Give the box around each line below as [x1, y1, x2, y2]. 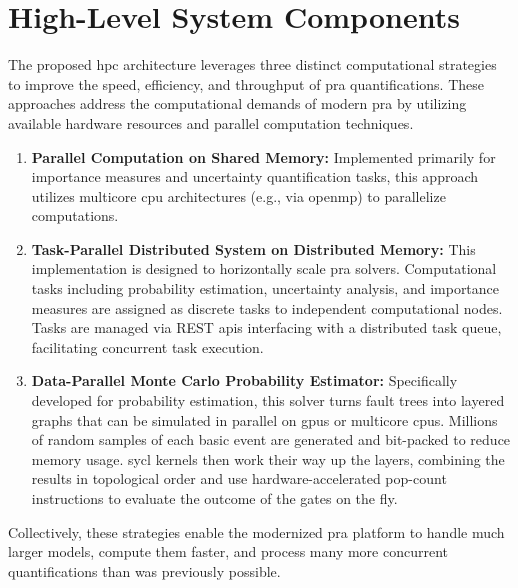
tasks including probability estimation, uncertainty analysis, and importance [31, 278, 500, 299]
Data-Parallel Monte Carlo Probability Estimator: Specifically [31, 370, 458, 391]
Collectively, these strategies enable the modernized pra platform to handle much [8, 521, 505, 542]
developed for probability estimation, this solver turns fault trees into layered [31, 390, 505, 411]
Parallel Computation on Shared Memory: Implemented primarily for [31, 146, 496, 167]
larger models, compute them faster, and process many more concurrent [8, 541, 448, 562]
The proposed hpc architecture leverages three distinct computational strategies [8, 54, 497, 75]
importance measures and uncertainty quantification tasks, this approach [31, 166, 479, 187]
